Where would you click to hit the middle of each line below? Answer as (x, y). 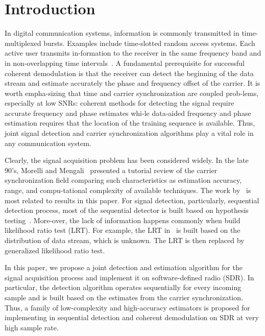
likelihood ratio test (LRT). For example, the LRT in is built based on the (123, 230)
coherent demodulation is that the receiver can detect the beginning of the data (129, 73)
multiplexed (23, 43)
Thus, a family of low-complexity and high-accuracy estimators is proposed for (127, 307)
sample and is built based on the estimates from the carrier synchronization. (124, 297)
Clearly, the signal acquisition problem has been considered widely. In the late (127, 160)
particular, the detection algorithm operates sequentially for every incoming (123, 287)
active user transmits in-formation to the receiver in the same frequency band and (133, 53)
